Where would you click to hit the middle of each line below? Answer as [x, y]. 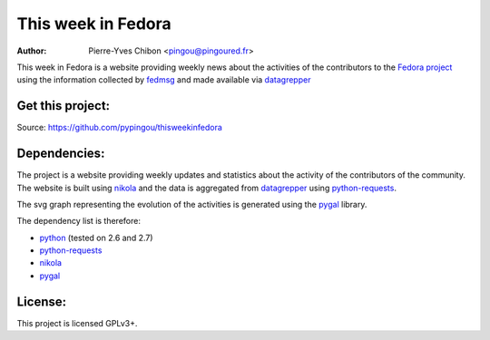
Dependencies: [61, 154]
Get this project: [64, 106]
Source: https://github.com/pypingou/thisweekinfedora [119, 128]
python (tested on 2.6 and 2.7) [96, 238]
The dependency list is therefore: [78, 221]
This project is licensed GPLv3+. [77, 323]
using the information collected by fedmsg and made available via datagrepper [164, 80]
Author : [32, 51]
